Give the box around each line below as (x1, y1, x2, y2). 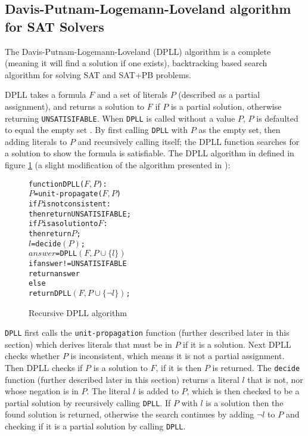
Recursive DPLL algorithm (29, 306, 127, 319)
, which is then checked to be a (186, 385, 300, 397)
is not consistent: (42, 199, 111, 208)
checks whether (5, 350, 60, 362)
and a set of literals (97, 88, 167, 101)
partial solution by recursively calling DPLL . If (5, 396, 171, 409)
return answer (29, 269, 80, 278)
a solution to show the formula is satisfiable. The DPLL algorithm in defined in (5, 147, 294, 159)
